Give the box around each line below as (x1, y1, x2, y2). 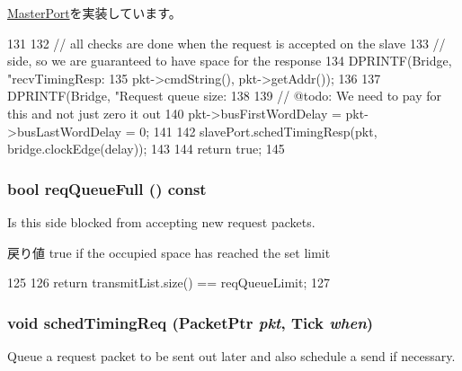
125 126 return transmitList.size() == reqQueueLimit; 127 (7, 273, 330, 292)
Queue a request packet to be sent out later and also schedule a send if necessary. (7, 346, 456, 365)
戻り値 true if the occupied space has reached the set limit (7, 243, 331, 261)
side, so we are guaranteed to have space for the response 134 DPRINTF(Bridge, (7, 51, 452, 70)
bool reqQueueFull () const (7, 177, 207, 199)
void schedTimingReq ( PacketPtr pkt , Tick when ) (7, 311, 374, 333)
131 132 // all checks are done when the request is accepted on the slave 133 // (7, 33, 446, 52)
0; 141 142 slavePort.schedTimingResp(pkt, (139, 121, 378, 140)
